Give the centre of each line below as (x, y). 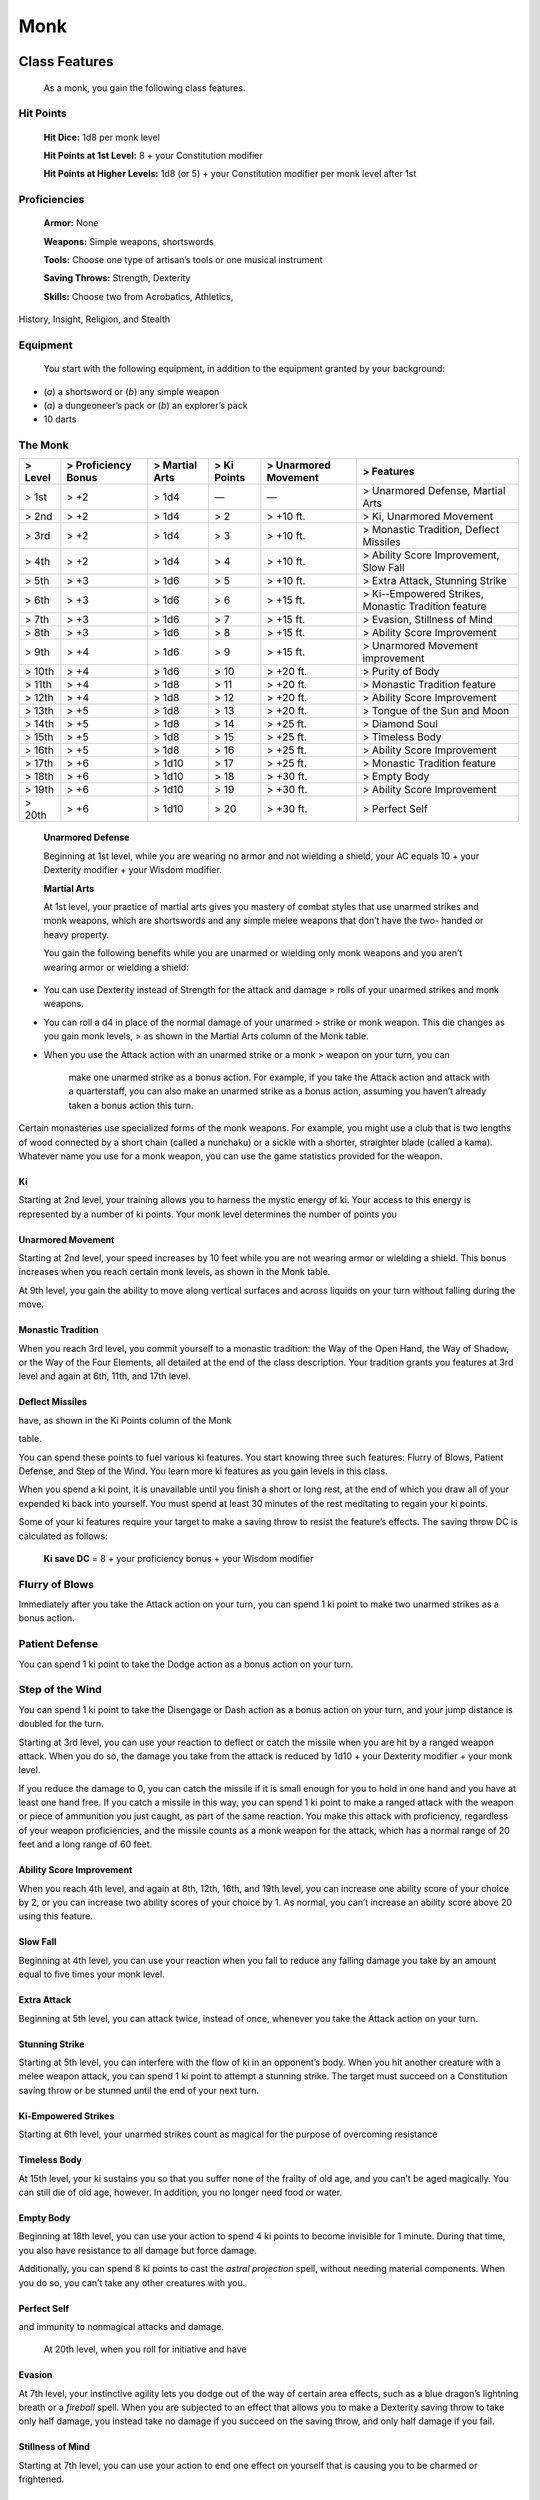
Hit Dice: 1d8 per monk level (101, 137)
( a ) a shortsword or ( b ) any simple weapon (131, 391)
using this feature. (56, 1916)
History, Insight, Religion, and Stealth (94, 319)
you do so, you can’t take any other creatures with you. (132, 2282)
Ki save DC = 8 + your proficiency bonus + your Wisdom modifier (178, 1558)
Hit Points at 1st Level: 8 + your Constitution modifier (153, 155)
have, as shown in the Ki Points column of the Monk (125, 1420)
